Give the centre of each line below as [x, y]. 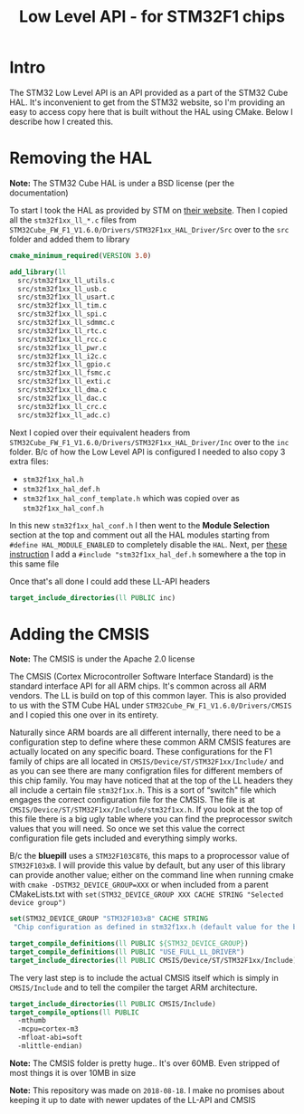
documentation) [39, 193]
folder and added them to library [70, 239]
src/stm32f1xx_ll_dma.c [62, 390]
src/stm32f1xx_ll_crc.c [62, 406]
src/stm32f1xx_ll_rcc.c [62, 339]
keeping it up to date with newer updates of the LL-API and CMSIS [133, 1100]
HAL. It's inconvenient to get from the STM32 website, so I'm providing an [147, 102]
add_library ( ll [38, 272]
